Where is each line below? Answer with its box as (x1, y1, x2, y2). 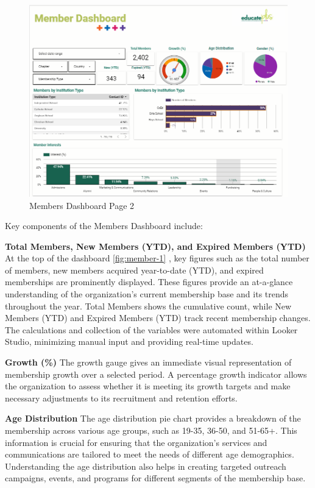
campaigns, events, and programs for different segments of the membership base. (5, 472, 306, 484)
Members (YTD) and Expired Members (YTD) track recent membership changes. (5, 311, 311, 324)
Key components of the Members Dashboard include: (5, 219, 203, 232)
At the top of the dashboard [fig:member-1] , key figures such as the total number (5, 252, 310, 264)
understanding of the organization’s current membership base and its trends (5, 288, 289, 300)
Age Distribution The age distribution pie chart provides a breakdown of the (5, 412, 301, 425)
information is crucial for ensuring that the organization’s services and (5, 436, 267, 448)
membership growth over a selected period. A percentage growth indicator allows (5, 367, 307, 380)
